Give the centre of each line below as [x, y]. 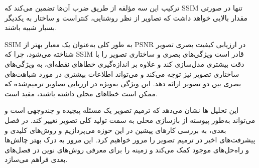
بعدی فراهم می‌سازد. [36, 159]
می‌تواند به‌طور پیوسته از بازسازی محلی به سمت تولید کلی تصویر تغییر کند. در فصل [130, 120]
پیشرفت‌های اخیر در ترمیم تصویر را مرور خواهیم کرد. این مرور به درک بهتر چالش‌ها [130, 140]
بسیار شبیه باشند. [31, 27]
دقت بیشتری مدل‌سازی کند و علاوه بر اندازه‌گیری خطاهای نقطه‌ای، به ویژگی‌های [124, 63]
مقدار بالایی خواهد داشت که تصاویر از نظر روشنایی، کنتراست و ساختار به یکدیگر [126, 17]
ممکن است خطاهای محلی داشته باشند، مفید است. [81, 93]
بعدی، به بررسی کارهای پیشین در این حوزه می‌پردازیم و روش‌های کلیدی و [115, 130]
